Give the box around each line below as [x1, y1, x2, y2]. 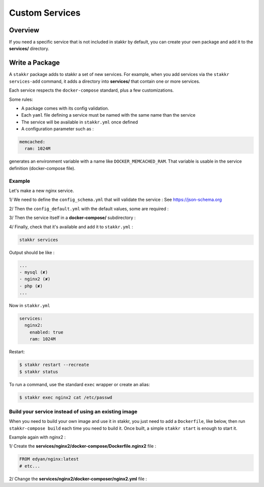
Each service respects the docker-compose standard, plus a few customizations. [9, 87, 174, 93]
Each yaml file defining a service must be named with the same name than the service [21, 112, 196, 118]
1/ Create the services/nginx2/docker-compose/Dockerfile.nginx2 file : [9, 443, 156, 449]
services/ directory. [9, 46, 49, 51]
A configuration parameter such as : [21, 126, 94, 132]
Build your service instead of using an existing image [9, 408, 138, 415]
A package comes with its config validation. [21, 105, 110, 111]
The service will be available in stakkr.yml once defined [21, 119, 138, 125]
